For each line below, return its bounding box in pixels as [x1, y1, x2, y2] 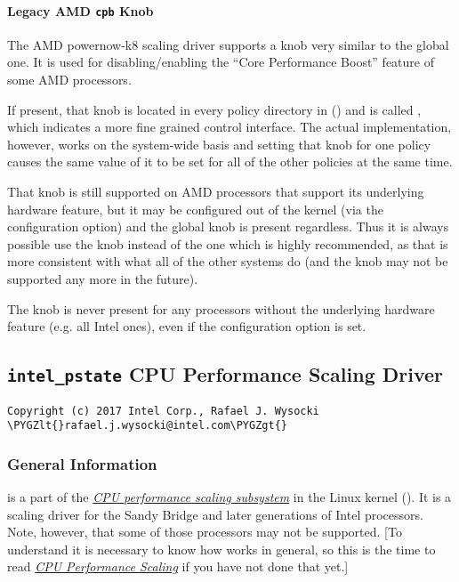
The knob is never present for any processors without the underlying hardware [7, 299, 435, 318]
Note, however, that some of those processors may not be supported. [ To [7, 522, 402, 541]
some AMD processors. [7, 70, 132, 89]
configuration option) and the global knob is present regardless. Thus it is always [7, 217, 449, 236]
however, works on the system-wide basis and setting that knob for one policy [7, 134, 431, 153]
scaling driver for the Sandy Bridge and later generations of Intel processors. [7, 505, 423, 523]
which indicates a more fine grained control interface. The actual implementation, [7, 117, 452, 136]
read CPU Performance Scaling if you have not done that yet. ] [7, 557, 349, 576]
